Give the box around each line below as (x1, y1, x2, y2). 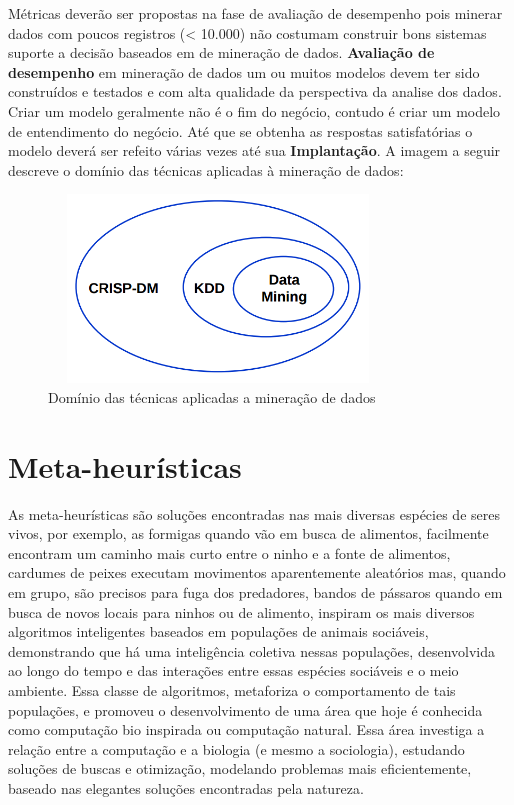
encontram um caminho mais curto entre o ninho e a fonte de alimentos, (8, 542, 451, 563)
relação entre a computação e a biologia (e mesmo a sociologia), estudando (8, 738, 465, 759)
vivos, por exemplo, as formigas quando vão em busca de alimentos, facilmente (8, 523, 489, 544)
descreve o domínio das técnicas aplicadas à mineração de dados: (8, 159, 404, 180)
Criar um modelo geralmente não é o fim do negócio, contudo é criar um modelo (8, 100, 501, 121)
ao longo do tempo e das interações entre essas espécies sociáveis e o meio (8, 660, 459, 681)
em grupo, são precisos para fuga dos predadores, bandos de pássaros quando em (8, 582, 503, 602)
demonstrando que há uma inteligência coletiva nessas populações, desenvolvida (8, 640, 495, 661)
